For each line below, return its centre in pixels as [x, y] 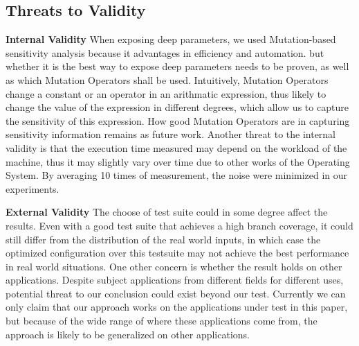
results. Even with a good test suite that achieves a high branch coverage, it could [179, 225]
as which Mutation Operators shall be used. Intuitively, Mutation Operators [167, 79]
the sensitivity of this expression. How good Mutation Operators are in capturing [178, 120]
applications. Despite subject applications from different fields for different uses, [175, 280]
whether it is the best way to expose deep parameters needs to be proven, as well [177, 66]
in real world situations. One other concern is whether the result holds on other [174, 266]
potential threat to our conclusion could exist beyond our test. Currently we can [176, 293]
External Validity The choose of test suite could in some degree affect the [167, 212]
